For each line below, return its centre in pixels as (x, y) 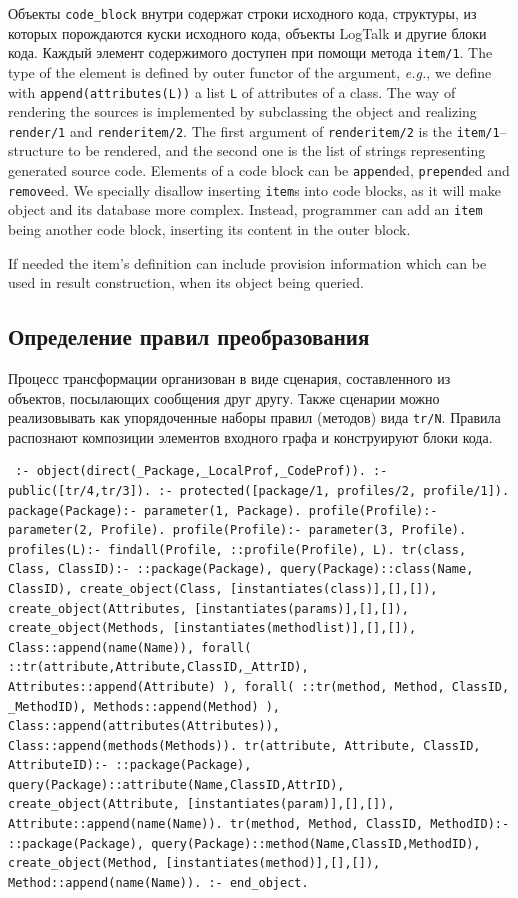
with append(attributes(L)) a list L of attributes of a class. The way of (232, 91)
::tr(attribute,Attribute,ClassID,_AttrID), (158, 667)
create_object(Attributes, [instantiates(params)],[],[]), (208, 608)
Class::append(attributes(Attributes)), (144, 726)
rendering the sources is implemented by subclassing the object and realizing (242, 111)
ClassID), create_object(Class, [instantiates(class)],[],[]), (223, 588)
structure (36, 150)
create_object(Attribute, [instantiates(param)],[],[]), (201, 804)
